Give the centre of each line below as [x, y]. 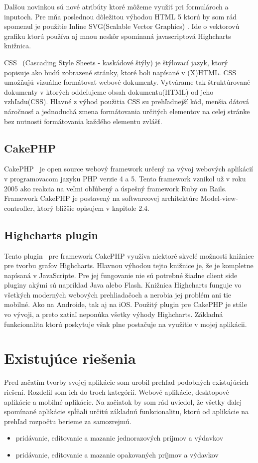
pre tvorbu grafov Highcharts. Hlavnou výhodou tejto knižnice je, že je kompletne [129, 265]
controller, [19, 208]
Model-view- [219, 198]
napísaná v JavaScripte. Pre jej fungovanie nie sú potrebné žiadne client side [121, 275]
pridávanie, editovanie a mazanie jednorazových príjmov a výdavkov [120, 438]
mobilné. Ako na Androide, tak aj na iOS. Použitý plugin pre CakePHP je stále [126, 304]
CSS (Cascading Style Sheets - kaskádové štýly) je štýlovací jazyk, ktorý [116, 62]
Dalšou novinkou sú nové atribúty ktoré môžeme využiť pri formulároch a [116, 6]
